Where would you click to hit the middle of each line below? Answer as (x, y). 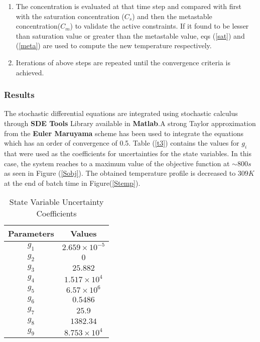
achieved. (30, 72)
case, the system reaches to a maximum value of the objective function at (117, 163)
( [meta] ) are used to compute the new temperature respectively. (114, 45)
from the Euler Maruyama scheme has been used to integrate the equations (124, 133)
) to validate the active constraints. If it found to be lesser (159, 26)
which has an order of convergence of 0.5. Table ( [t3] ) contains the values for (122, 143)
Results (19, 95)
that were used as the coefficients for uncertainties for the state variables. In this (128, 153)
